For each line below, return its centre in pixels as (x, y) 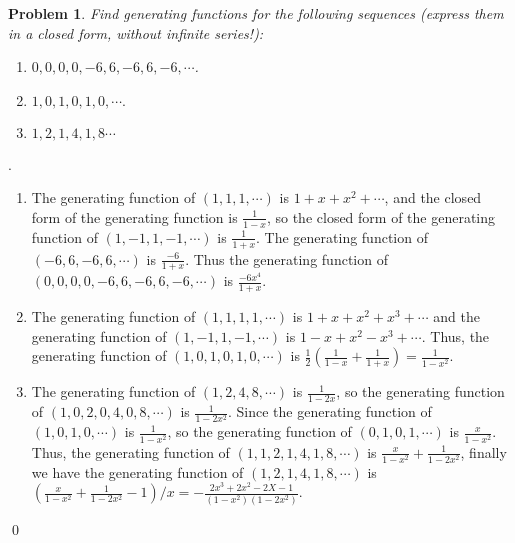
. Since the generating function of (330, 411)
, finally (483, 451)
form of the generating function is (134, 216)
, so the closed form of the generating (381, 216)
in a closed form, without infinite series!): (136, 32)
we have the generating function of (137, 471)
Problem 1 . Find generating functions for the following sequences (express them (256, 13)
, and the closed (433, 197)
